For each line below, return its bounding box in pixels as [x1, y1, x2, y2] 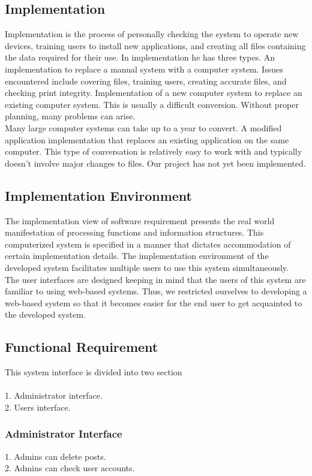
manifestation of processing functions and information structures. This [5, 226, 264, 239]
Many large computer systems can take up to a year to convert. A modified [5, 121, 282, 134]
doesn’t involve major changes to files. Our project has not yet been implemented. [5, 156, 306, 169]
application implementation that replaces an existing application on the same [5, 133, 289, 146]
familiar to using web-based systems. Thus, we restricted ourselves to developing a [5, 285, 307, 297]
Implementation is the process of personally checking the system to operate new [5, 28, 299, 40]
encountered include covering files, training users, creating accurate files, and [5, 74, 287, 87]
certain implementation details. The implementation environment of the [5, 249, 269, 262]
